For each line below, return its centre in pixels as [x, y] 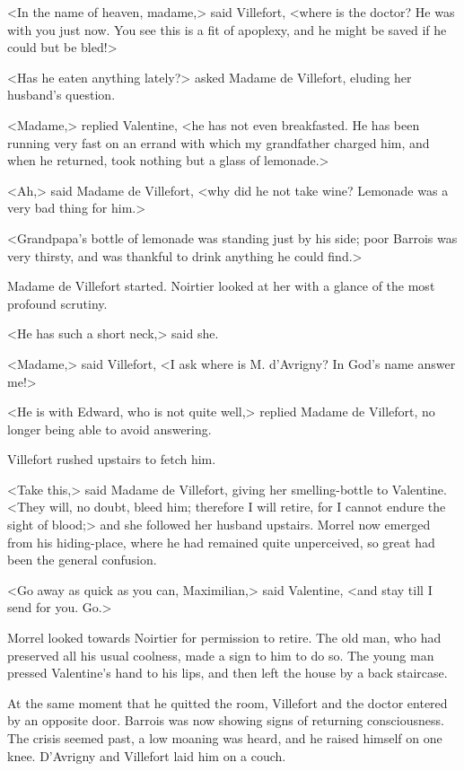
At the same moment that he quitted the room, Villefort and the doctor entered [228, 702]
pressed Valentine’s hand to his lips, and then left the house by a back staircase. [228, 673]
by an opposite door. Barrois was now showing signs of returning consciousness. [226, 720]
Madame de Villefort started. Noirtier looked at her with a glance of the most [221, 286]
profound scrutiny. [57, 303]
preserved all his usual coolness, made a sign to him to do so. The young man [221, 655]
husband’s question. [61, 95]
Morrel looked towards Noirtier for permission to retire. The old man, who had [224, 638]
